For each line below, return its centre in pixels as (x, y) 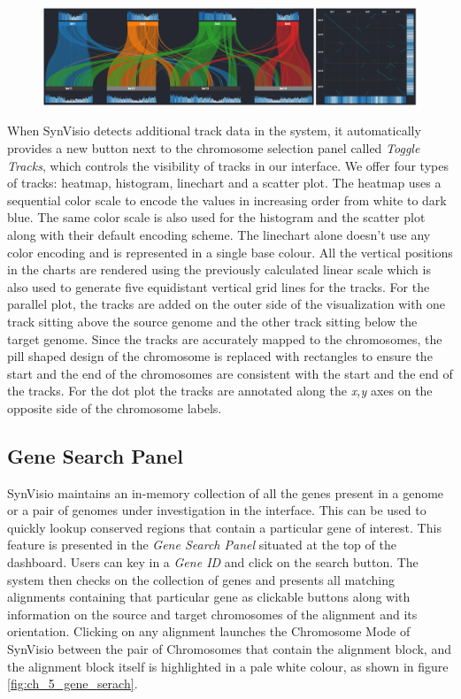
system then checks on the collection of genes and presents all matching (201, 579)
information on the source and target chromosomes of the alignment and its (212, 614)
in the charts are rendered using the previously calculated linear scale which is (219, 269)
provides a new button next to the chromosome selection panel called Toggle (214, 147)
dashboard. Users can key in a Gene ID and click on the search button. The (213, 562)
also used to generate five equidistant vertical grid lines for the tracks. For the (219, 286)
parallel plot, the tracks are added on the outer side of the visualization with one (227, 304)
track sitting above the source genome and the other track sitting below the (212, 321)
